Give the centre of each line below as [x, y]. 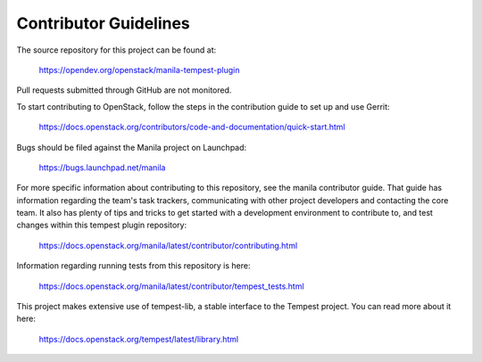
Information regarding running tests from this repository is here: [133, 266]
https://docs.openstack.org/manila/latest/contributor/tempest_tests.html [171, 286]
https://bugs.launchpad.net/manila [102, 167]
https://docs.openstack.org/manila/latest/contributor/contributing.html [168, 245]
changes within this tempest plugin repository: [102, 225]
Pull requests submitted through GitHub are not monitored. [124, 90]
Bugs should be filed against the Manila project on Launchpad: [132, 147]
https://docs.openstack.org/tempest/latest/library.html [139, 339]
